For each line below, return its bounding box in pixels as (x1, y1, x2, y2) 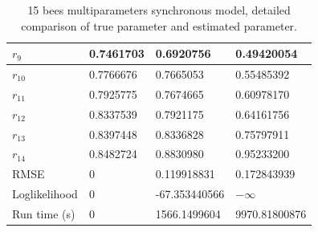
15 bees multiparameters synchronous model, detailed (27, 2, 291, 18)
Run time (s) (12, 205, 75, 222)
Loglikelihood (12, 185, 78, 202)
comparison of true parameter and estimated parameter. (21, 17, 297, 34)
